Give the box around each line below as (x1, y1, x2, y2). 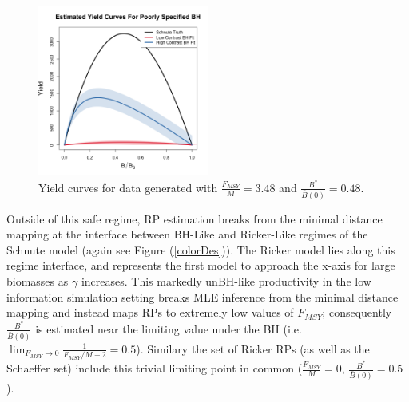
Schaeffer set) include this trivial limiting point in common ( (6, 360, 303, 376)
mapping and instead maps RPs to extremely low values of (6, 304, 294, 321)
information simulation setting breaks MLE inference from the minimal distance (6, 288, 399, 305)
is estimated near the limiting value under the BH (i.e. (35, 320, 302, 337)
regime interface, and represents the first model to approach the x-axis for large (6, 257, 395, 274)
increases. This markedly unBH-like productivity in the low (81, 272, 371, 289)
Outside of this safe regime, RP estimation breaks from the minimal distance (6, 210, 383, 227)
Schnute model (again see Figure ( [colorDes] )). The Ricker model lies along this (6, 241, 395, 258)
